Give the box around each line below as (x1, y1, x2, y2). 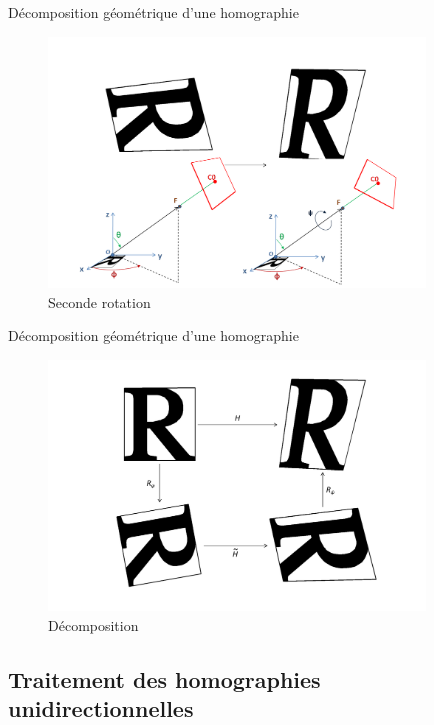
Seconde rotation (48, 291, 151, 312)
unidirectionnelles (8, 693, 194, 723)
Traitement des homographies (8, 663, 321, 694)
